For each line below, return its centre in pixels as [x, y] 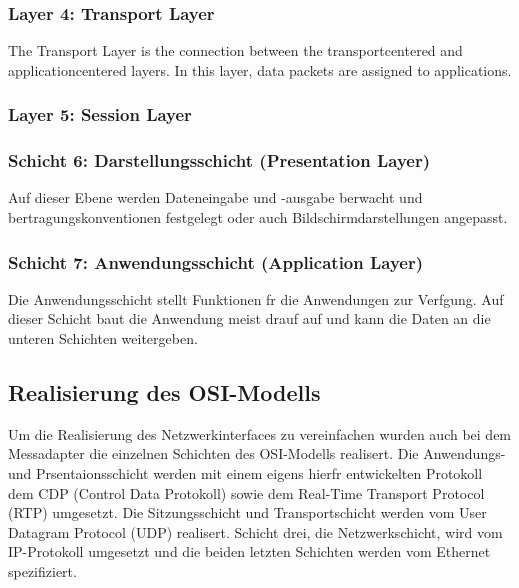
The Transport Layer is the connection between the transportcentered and [235, 50]
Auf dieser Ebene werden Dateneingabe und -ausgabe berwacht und [215, 197]
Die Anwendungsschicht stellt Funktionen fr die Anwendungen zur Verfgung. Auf [256, 298]
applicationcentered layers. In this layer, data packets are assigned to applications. [260, 69]
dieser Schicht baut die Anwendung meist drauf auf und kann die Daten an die [249, 318]
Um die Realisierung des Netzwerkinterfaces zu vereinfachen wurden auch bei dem [260, 433]
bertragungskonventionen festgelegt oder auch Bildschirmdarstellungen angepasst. [258, 217]
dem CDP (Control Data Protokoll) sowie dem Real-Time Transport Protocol [246, 492]
